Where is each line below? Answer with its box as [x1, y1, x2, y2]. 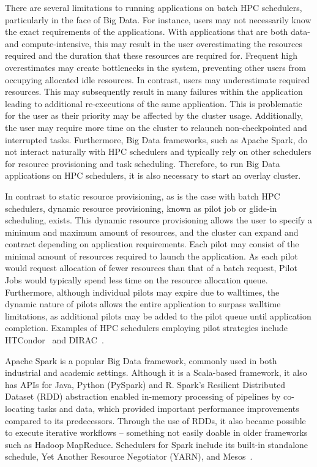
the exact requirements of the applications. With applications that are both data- [5, 25, 310, 38]
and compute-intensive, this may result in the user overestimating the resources [5, 37, 303, 50]
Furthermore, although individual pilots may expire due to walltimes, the [5, 285, 280, 298]
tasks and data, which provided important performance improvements [37, 402, 299, 414]
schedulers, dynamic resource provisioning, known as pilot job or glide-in [5, 201, 277, 214]
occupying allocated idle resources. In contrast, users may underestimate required [5, 73, 310, 86]
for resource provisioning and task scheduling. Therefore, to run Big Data [5, 157, 280, 170]
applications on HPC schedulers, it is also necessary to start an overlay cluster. [5, 169, 301, 182]
